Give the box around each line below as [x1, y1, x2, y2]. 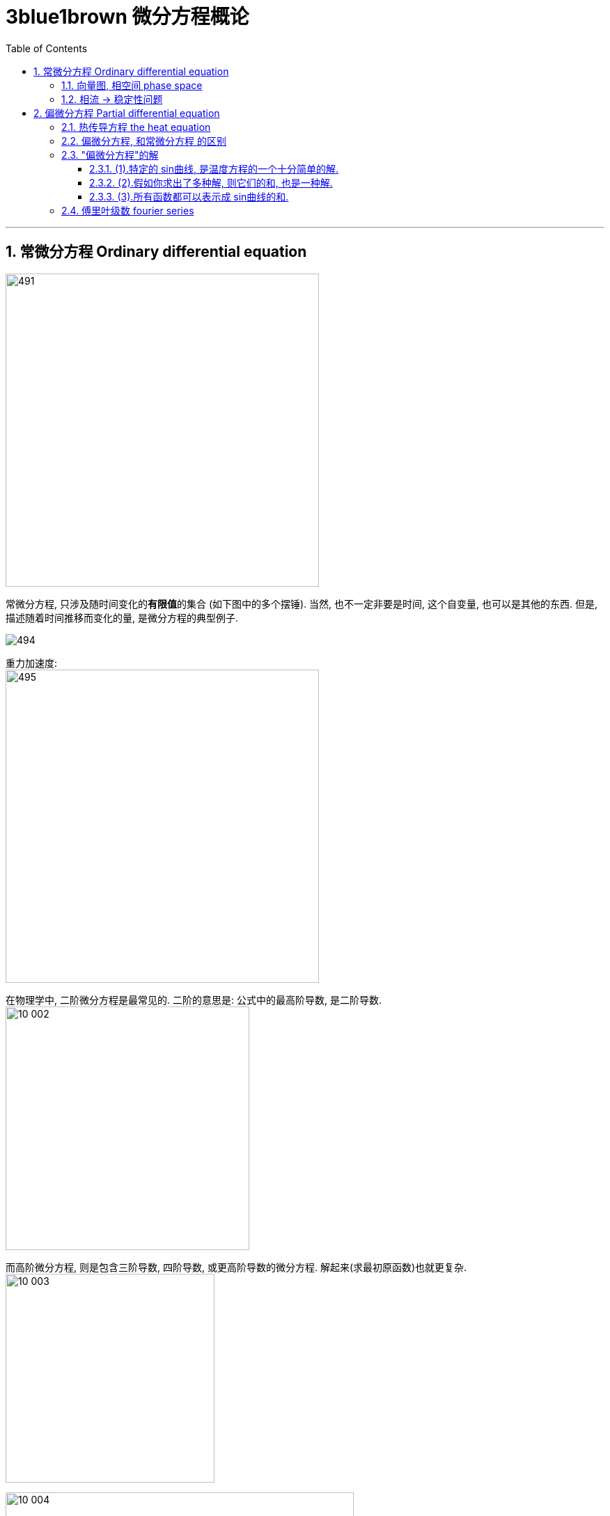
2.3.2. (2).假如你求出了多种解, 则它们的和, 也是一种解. [89, 176, 333, 189]
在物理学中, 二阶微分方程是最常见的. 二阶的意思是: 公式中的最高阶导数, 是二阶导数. [6, 993, 382, 1006]
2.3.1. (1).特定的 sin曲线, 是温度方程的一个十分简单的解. [89, 162, 338, 175]
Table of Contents [6, 42, 88, 54]
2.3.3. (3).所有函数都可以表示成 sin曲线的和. [89, 190, 289, 203]
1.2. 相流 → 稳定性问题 [61, 93, 163, 105]
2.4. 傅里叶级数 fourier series [61, 204, 194, 216]
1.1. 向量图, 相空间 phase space [61, 79, 203, 91]
